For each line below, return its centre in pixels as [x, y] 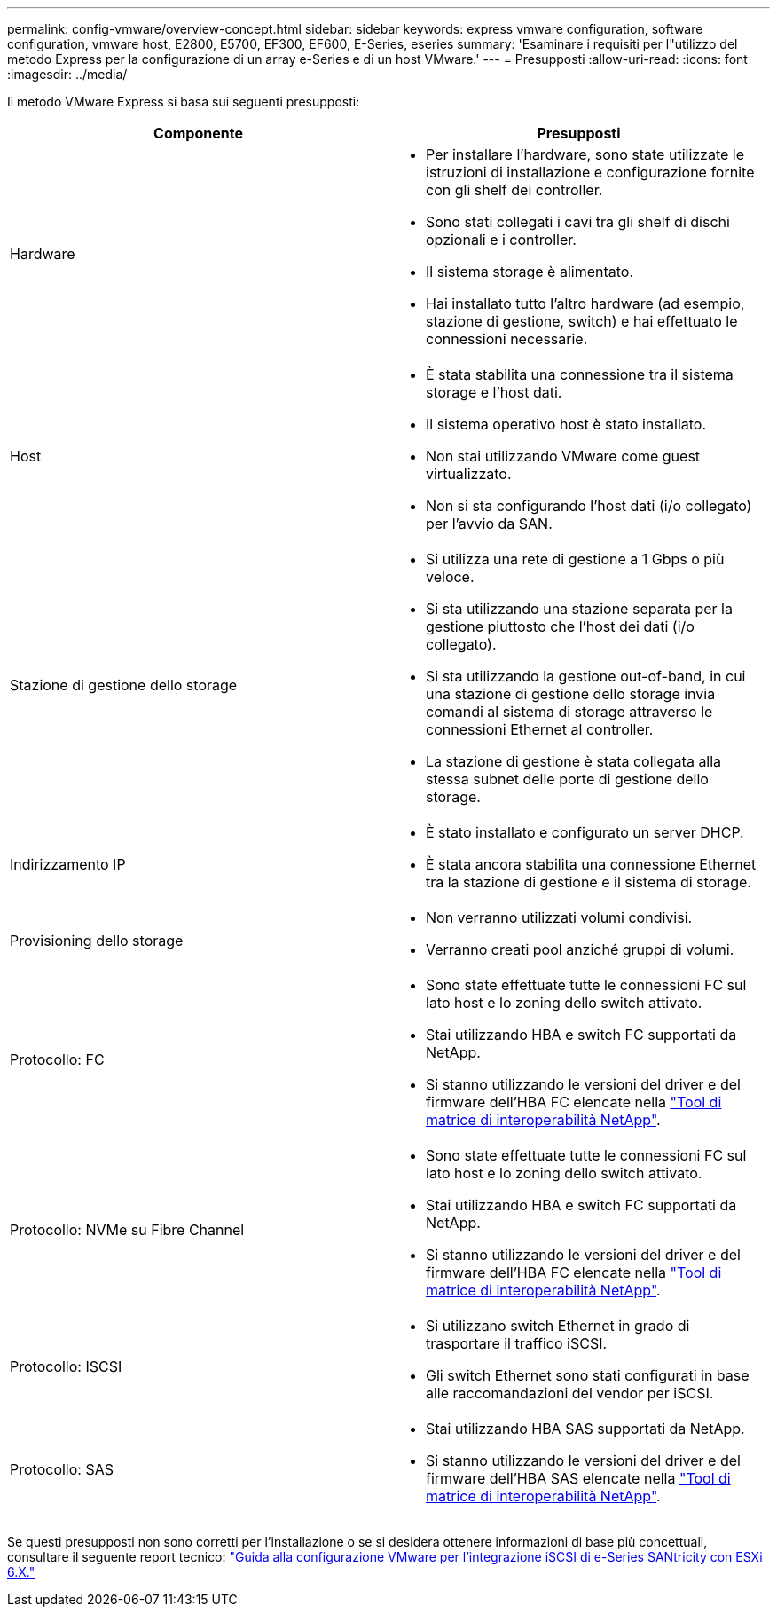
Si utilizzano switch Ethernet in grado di [558, 1326]
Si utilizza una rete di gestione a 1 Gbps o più [575, 559]
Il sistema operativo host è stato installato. [566, 424]
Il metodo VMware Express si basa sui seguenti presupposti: [184, 102]
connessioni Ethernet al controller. [540, 729]
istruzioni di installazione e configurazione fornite [590, 172]
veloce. [450, 577]
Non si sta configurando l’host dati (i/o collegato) [589, 506]
